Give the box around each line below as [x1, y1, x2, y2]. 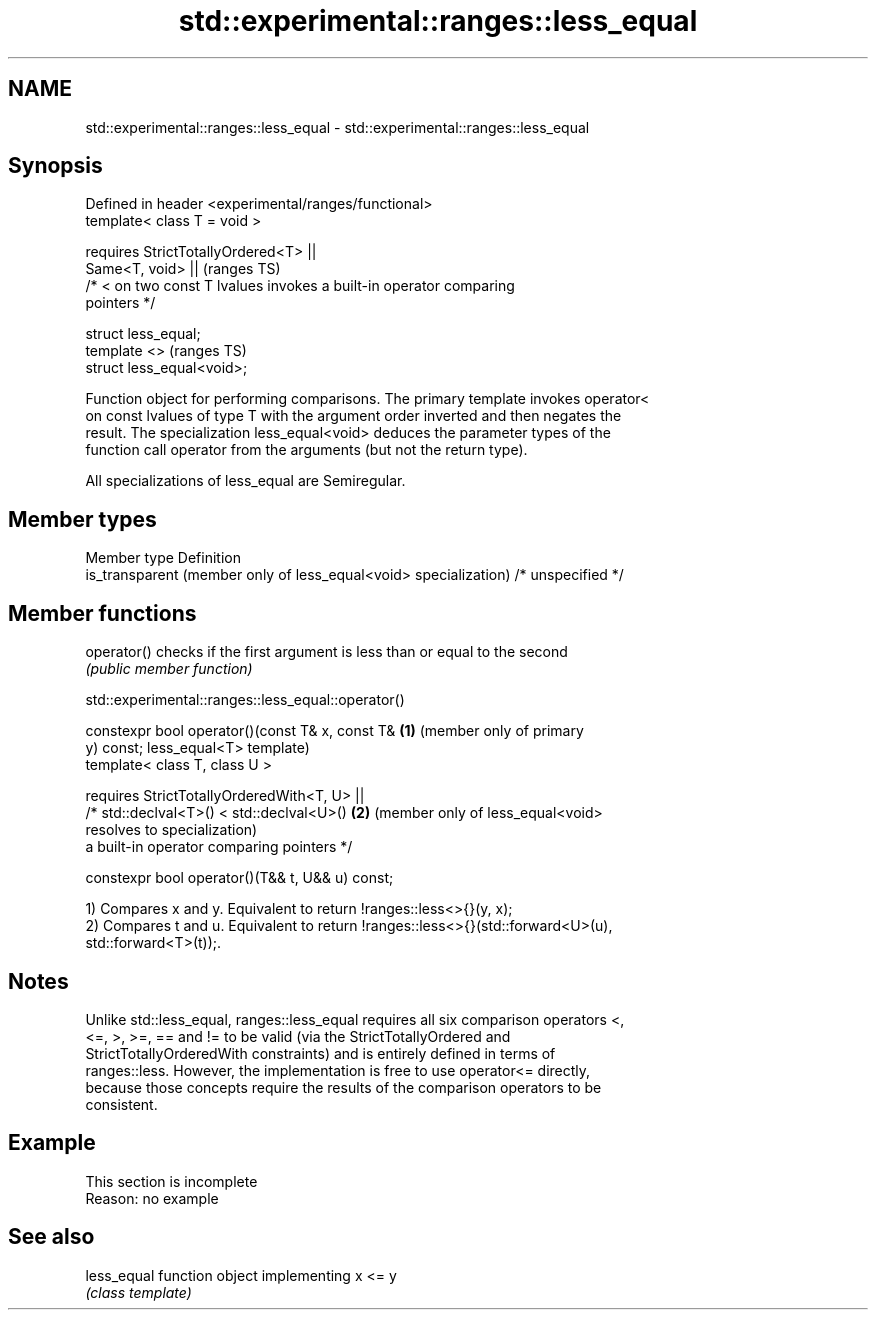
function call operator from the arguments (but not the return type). [85, 441, 528, 459]
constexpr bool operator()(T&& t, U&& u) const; [85, 869, 394, 887]
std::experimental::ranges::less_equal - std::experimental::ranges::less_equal [85, 118, 590, 136]
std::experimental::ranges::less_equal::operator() [85, 691, 405, 709]
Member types [8, 506, 157, 532]
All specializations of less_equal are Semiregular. [85, 472, 406, 490]
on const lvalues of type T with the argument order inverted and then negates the [85, 407, 622, 425]
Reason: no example [85, 1189, 219, 1207]
